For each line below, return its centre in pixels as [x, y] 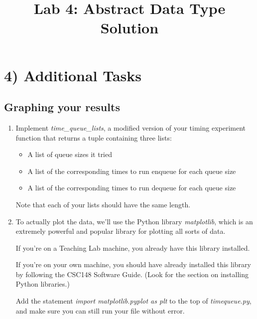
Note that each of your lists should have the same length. [103, 204]
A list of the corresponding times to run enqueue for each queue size [132, 171]
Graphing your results [62, 107]
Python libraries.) [43, 284]
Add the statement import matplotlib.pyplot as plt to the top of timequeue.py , [133, 301]
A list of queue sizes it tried [70, 154]
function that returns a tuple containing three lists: [94, 137]
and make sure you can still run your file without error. [100, 310]
